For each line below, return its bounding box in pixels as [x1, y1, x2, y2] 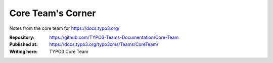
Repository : [9, 34, 35, 40]
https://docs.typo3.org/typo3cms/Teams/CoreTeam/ [49, 41, 159, 47]
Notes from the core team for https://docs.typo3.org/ [9, 25, 120, 31]
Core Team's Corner [9, 8, 96, 19]
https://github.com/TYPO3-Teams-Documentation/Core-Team [49, 34, 179, 40]
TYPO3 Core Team [49, 48, 88, 54]
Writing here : [9, 48, 38, 54]
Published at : [9, 41, 38, 47]
